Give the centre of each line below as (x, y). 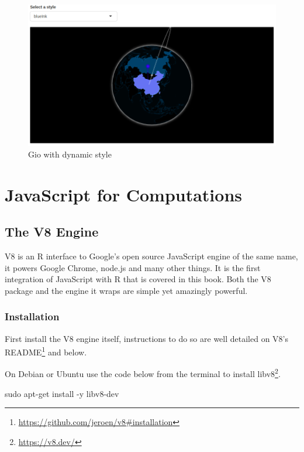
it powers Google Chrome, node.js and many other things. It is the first (133, 267)
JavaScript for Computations (124, 194)
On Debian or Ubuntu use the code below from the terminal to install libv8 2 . (143, 373)
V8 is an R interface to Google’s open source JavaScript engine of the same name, (151, 256)
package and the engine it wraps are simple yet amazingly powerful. (126, 290)
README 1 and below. (46, 351)
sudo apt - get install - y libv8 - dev (62, 393)
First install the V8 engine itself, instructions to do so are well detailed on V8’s (147, 338)
